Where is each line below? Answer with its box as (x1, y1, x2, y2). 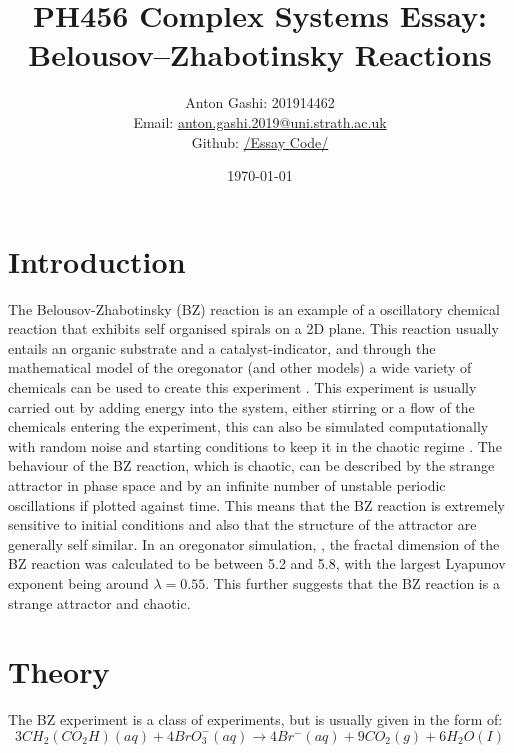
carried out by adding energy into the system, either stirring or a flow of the (8, 396, 475, 417)
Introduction (8, 240, 186, 281)
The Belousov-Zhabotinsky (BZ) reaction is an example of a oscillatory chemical (8, 298, 500, 319)
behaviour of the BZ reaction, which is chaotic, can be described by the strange (8, 455, 495, 476)
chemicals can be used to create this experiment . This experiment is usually (8, 377, 477, 397)
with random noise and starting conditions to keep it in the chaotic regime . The (8, 435, 502, 456)
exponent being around (8, 572, 149, 593)
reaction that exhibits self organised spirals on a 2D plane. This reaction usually (8, 318, 499, 339)
